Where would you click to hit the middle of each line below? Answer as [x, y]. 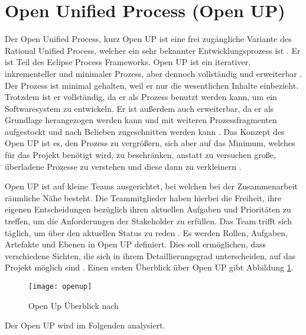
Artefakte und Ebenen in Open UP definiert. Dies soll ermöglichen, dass [136, 244]
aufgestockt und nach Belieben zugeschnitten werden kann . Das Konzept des [145, 131]
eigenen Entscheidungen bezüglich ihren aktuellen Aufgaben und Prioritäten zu [148, 209]
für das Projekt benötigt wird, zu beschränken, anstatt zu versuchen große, [140, 155]
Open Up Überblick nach [74, 305]
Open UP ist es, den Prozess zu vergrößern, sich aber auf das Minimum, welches [150, 143]
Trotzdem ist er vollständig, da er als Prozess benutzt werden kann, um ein [141, 97]
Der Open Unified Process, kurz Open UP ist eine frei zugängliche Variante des [148, 39]
